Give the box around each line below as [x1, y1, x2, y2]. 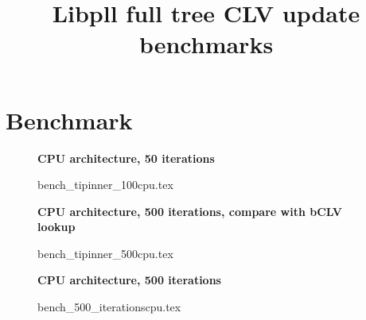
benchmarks [138, 28, 274, 60]
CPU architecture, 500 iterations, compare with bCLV [37, 202, 342, 219]
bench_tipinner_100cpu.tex [37, 176, 173, 193]
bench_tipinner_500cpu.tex [37, 245, 173, 261]
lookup [37, 218, 76, 235]
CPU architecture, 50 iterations [37, 149, 215, 166]
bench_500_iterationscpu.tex [37, 299, 181, 315]
